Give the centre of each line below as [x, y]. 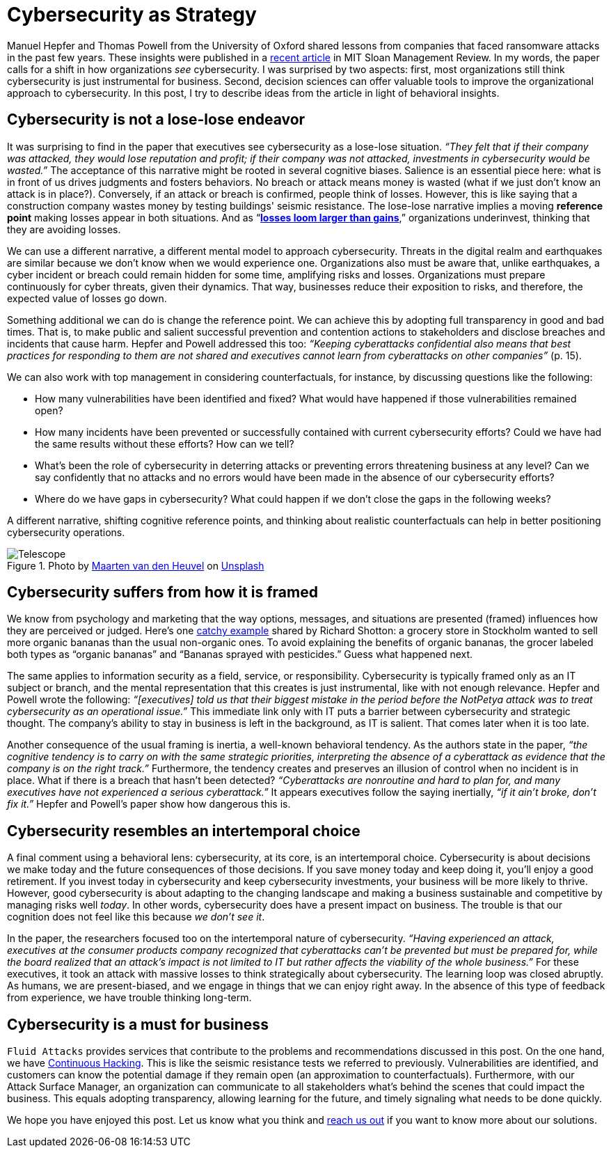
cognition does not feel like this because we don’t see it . [136, 917]
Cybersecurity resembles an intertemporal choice [184, 831]
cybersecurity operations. [66, 532]
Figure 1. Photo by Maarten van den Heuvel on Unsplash [136, 565]
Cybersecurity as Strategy [132, 15]
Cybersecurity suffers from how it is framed [162, 593]
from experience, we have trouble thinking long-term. [129, 998]
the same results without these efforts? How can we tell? [165, 444]
